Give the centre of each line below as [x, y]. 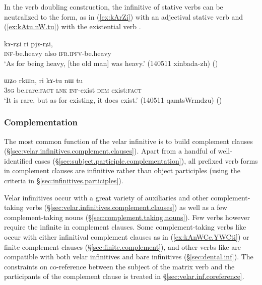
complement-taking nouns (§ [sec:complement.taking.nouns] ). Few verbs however [127, 217]
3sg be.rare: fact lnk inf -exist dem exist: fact [73, 90]
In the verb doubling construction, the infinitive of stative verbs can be [114, 7]
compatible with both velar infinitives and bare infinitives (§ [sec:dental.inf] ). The [129, 257]
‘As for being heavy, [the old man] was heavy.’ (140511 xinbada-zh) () [111, 63]
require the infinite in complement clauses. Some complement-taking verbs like [125, 227]
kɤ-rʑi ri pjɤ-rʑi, [28, 43]
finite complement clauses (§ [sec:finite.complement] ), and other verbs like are [122, 246]
